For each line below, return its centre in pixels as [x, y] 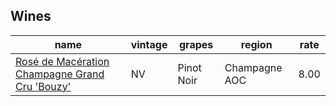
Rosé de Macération [62, 61]
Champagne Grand [60, 74]
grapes [196, 44]
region [256, 44]
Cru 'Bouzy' [43, 86]
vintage [149, 44]
